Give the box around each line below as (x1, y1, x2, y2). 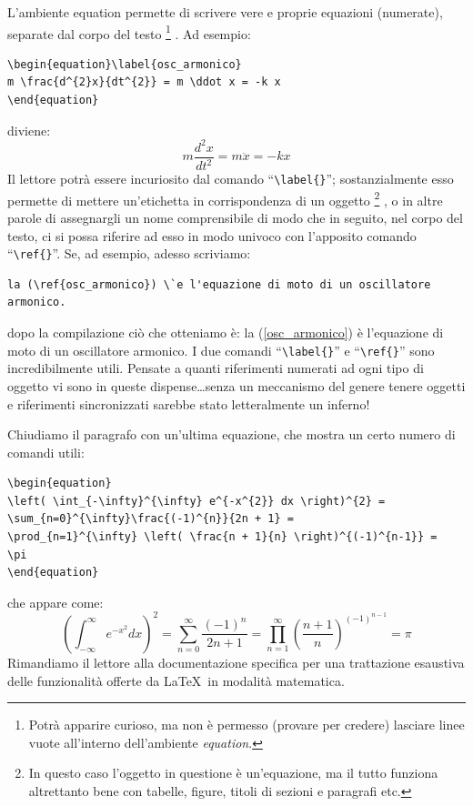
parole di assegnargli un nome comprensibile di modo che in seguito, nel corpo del (7, 208, 463, 227)
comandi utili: (7, 442, 85, 461)
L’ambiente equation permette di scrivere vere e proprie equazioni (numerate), (7, 3, 443, 21)
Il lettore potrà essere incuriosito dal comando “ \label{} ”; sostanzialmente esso (7, 169, 454, 188)
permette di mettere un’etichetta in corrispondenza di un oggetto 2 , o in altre (7, 187, 443, 209)
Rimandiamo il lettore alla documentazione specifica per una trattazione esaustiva (7, 652, 465, 671)
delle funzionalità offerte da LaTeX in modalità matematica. (7, 670, 345, 690)
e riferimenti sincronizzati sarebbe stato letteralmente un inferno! (7, 394, 370, 413)
